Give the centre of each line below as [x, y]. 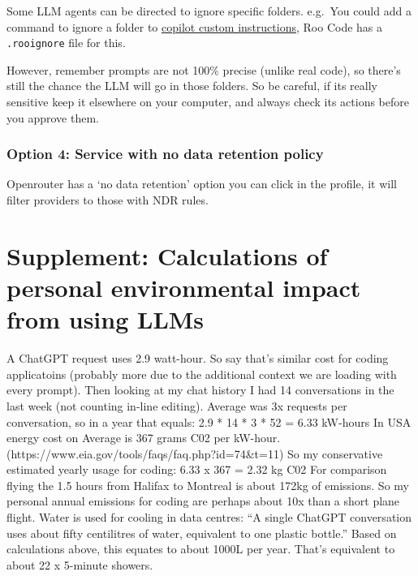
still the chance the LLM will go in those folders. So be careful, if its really [192, 86]
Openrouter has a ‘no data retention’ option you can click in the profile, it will [202, 184]
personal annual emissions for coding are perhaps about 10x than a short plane [203, 501]
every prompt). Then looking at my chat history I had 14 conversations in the [200, 390]
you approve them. [53, 117]
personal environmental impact [184, 287]
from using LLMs [106, 319]
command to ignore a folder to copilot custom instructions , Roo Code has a [195, 26]
